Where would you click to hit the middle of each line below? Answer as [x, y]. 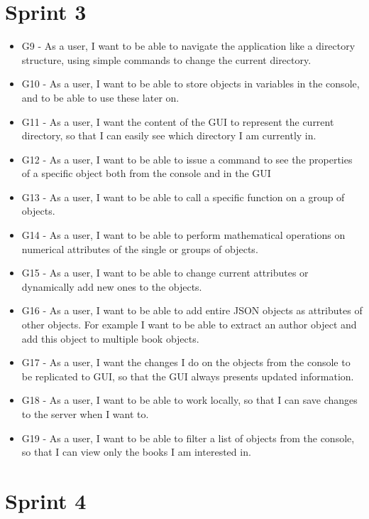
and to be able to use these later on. [100, 97]
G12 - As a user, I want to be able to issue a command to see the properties [187, 159]
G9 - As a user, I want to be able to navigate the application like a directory [188, 46]
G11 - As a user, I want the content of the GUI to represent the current [178, 121]
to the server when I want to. [85, 414]
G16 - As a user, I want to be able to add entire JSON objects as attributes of [192, 310]
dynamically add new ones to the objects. [112, 286]
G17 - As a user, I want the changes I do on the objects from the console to [186, 362]
